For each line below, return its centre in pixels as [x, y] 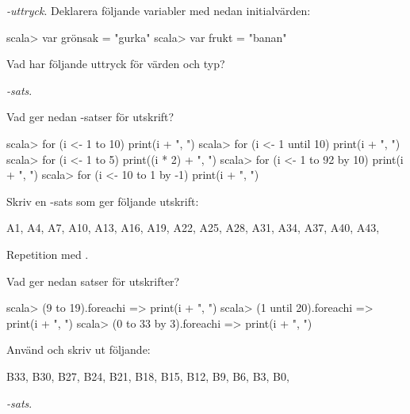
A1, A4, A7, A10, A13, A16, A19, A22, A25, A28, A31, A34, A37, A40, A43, [193, 228]
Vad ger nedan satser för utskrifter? [93, 281]
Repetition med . [48, 254]
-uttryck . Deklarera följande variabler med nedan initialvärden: [159, 10]
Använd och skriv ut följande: [79, 349]
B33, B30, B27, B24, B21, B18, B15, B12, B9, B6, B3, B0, [148, 376]
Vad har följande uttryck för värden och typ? [116, 64]
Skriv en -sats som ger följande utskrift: [103, 201]
